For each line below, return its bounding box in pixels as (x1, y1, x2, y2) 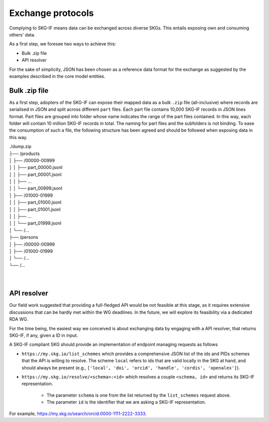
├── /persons (9, 234, 38, 240)
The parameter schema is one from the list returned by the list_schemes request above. (46, 392, 231, 398)
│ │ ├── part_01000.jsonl (9, 200, 62, 206)
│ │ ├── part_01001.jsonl (9, 206, 61, 212)
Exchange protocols (9, 7, 94, 18)
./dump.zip (9, 144, 32, 150)
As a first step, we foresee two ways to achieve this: (9, 41, 117, 47)
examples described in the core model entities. (9, 73, 106, 79)
